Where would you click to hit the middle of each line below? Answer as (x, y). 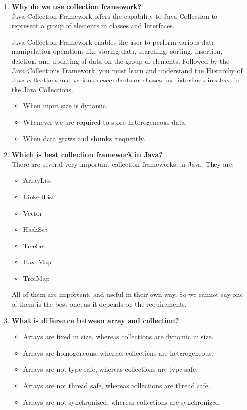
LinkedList (39, 196)
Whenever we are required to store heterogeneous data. (105, 122)
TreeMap (36, 278)
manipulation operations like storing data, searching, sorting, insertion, (117, 51)
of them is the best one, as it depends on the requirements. (99, 304)
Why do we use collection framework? (76, 6)
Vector (33, 213)
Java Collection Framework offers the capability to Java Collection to (115, 16)
